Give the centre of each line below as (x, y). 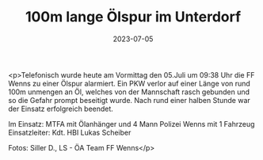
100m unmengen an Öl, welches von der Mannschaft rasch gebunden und (129, 92)
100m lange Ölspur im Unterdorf (133, 17)
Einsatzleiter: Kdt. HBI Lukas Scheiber (70, 132)
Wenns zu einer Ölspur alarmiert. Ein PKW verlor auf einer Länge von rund (130, 83)
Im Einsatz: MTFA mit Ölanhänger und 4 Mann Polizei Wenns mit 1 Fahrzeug (131, 124)
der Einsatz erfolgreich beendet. (61, 109)
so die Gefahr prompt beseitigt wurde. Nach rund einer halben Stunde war (130, 100)
